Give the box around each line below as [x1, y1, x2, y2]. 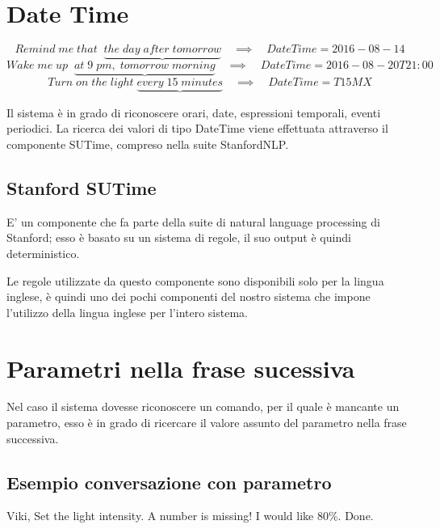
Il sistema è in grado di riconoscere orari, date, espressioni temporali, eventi [6, 104, 381, 121]
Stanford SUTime [6, 175, 157, 200]
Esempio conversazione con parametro [6, 469, 332, 494]
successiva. [6, 430, 59, 446]
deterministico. [6, 244, 80, 261]
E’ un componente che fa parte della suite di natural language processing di [6, 213, 380, 230]
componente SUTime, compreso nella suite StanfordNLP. [6, 135, 289, 152]
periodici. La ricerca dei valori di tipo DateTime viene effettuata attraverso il [6, 120, 388, 137]
